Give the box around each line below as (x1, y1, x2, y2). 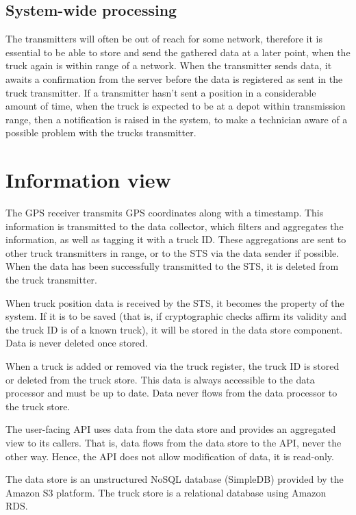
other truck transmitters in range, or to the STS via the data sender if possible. (5, 245, 340, 260)
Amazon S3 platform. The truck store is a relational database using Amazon (5, 485, 327, 499)
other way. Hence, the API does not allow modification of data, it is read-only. (5, 449, 334, 463)
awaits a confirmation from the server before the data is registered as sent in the (5, 71, 343, 86)
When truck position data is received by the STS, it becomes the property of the (5, 295, 344, 310)
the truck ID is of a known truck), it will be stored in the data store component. (5, 322, 343, 336)
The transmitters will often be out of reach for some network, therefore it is (5, 32, 322, 46)
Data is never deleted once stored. (5, 336, 148, 350)
